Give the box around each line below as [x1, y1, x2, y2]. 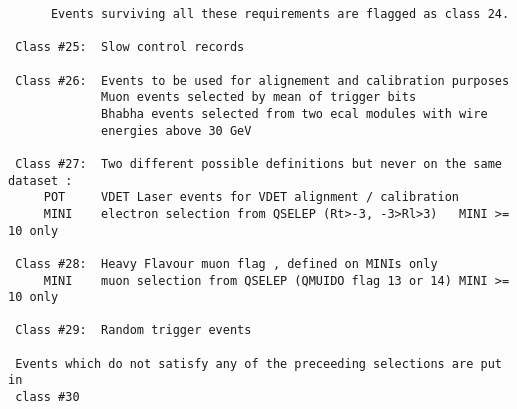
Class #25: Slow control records [15, 40, 245, 55]
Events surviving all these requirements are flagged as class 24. [50, 7, 510, 21]
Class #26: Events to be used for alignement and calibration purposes [15, 73, 510, 88]
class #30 [15, 390, 80, 405]
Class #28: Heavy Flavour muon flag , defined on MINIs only [15, 256, 438, 271]
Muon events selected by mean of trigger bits [101, 90, 417, 105]
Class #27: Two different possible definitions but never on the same [15, 156, 502, 171]
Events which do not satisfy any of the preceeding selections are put [15, 356, 502, 371]
